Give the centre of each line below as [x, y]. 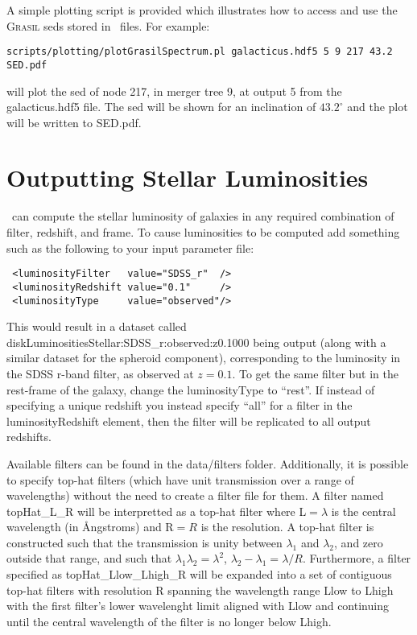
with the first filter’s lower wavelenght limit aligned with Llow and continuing [198, 606]
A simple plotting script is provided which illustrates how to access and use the [202, 10]
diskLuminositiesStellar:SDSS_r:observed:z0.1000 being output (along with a [196, 342]
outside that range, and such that [89, 558]
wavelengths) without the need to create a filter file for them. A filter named [195, 495]
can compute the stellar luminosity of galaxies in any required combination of [203, 216]
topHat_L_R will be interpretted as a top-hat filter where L [157, 511]
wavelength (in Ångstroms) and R [90, 527]
